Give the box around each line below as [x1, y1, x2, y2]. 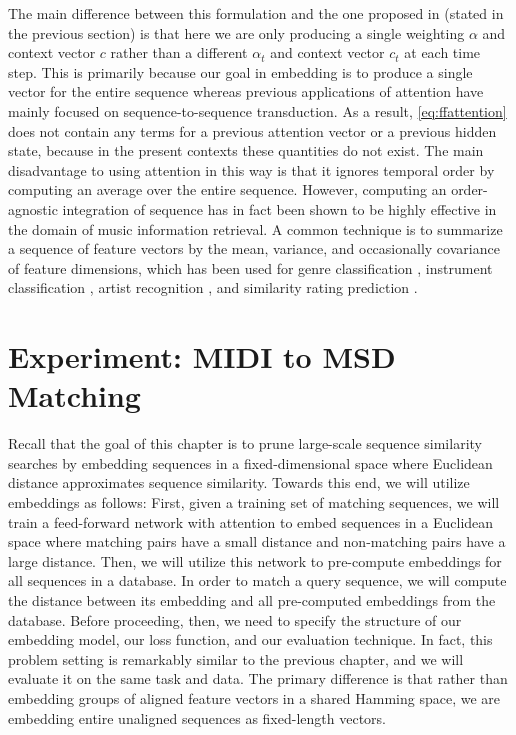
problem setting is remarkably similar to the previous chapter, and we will [8, 648, 464, 669]
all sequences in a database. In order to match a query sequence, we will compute [8, 570, 507, 591]
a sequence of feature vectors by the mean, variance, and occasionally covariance [8, 238, 500, 259]
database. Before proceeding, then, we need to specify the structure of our [8, 609, 462, 630]
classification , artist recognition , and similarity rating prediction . [8, 277, 418, 298]
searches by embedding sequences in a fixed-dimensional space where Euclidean [8, 452, 493, 473]
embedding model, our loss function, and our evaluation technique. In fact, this [8, 629, 493, 650]
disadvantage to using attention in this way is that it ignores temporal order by [8, 159, 495, 180]
